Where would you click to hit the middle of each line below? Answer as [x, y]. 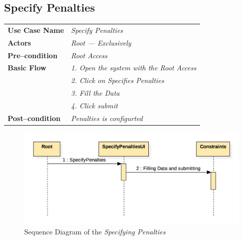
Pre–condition [33, 55]
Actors [19, 42]
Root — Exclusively [101, 42]
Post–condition [34, 118]
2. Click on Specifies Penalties [118, 80]
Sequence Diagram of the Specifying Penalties [95, 232]
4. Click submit [94, 106]
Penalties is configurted [107, 118]
